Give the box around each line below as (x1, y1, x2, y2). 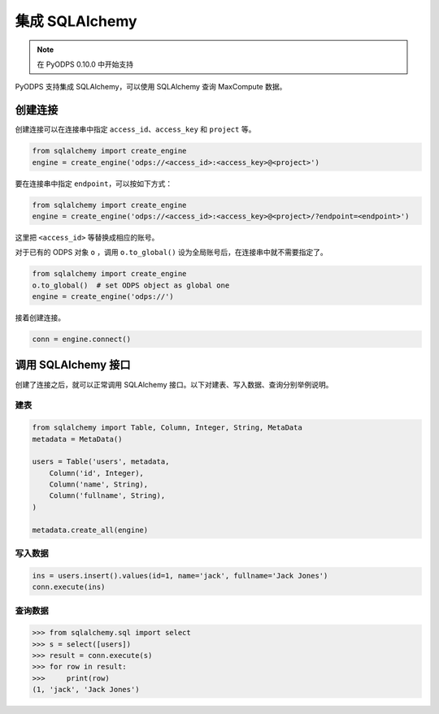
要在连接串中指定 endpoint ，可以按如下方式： (15, 179, 173, 188)
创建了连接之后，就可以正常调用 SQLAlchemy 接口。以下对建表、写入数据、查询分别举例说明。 (15, 379, 333, 389)
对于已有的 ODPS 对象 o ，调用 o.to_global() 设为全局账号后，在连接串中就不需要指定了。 (15, 248, 328, 257)
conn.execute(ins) (32, 582, 106, 592)
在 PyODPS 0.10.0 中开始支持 (37, 59, 134, 69)
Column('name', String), (49, 480, 149, 489)
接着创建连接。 (15, 313, 65, 322)
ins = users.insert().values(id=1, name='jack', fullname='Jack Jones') (32, 571, 328, 580)
